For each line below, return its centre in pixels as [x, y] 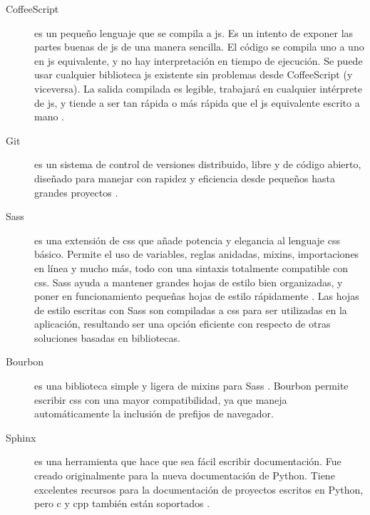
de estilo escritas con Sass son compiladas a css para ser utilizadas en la [191, 309]
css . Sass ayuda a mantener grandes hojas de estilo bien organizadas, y [189, 282]
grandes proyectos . [76, 192]
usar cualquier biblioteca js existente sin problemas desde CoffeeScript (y [194, 74]
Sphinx [21, 437]
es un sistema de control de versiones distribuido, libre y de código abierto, [198, 164]
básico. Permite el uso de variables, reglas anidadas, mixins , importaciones [197, 254]
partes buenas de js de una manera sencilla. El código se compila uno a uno [199, 47]
